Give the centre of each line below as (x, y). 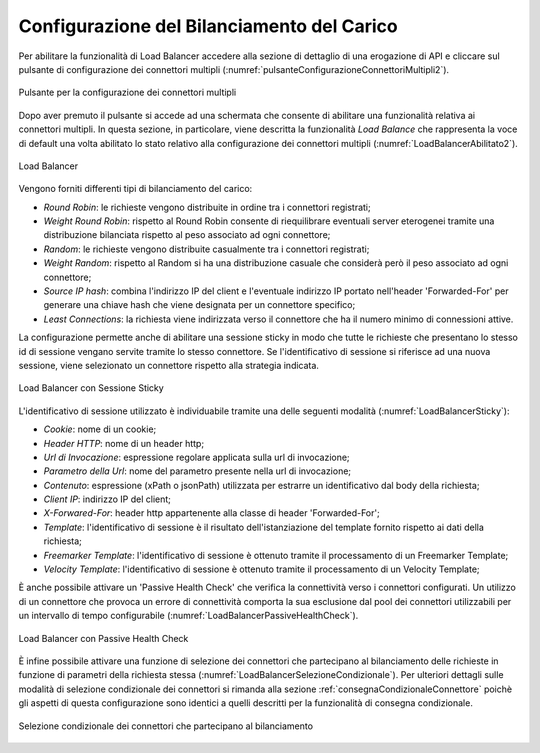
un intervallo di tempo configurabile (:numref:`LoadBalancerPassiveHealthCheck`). (188, 616)
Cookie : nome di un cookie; (100, 429)
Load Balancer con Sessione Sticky (91, 388)
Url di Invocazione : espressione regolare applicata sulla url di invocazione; (196, 457)
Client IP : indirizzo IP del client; (107, 499)
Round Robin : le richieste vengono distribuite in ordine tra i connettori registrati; (207, 207)
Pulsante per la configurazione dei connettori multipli (127, 92)
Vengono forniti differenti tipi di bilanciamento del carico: (135, 189)
